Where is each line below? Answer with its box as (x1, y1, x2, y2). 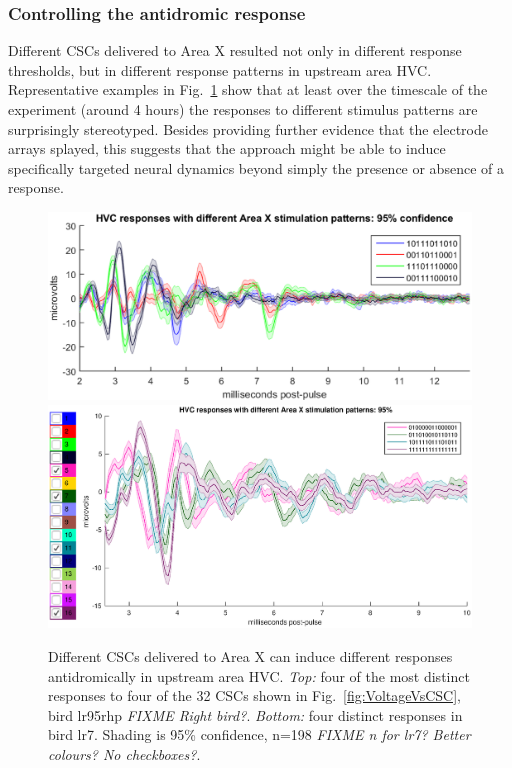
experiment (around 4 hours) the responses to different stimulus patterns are (8, 99, 478, 119)
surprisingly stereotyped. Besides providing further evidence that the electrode (8, 118, 488, 139)
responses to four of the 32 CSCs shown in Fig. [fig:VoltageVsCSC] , (48, 685, 461, 706)
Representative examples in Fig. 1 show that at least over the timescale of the (8, 79, 488, 100)
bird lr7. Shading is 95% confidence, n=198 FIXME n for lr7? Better (48, 724, 471, 745)
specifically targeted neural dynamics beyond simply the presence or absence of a (8, 157, 504, 178)
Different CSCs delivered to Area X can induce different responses (48, 645, 453, 666)
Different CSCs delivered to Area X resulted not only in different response (8, 40, 462, 61)
